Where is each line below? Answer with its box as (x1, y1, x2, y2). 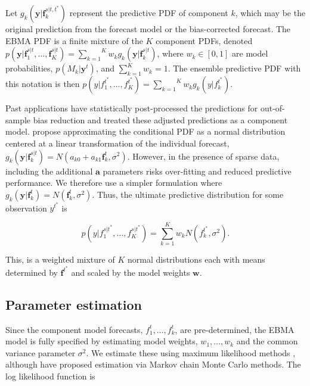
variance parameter (5, 346, 76, 359)
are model (232, 47, 268, 60)
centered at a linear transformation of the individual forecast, (5, 136, 230, 149)
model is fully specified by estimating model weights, (5, 335, 198, 347)
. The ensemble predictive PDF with (168, 62, 301, 74)
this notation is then (5, 77, 80, 90)
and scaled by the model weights (71, 266, 190, 278)
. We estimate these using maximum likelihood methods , (86, 346, 296, 359)
